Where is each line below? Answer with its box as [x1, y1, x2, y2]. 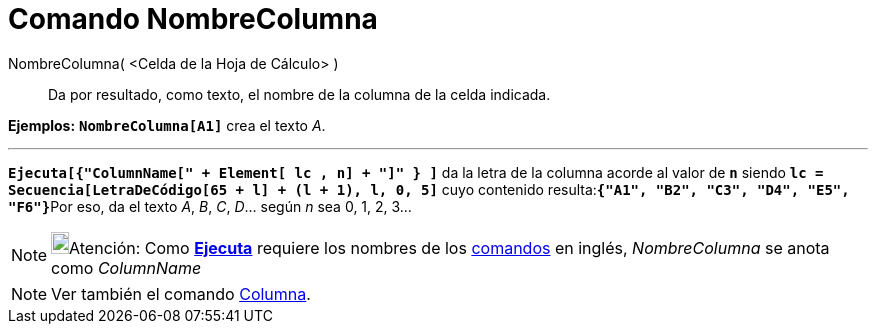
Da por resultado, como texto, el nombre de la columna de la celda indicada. [48, 85, 551, 103]
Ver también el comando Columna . [51, 283, 311, 304]
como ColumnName [51, 257, 202, 278]
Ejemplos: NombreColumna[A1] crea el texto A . [8, 116, 326, 134]
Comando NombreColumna [8, 2, 378, 36]
